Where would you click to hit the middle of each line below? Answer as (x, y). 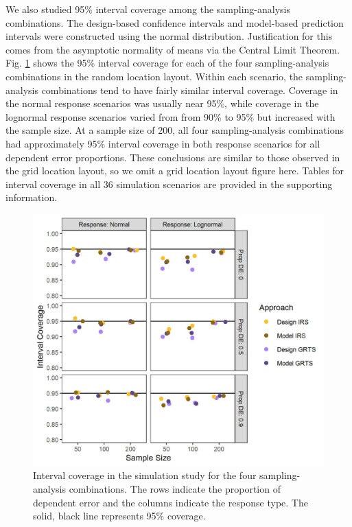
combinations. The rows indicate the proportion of (175, 488)
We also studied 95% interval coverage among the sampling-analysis (148, 9)
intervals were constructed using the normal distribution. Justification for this (169, 36)
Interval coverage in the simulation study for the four (145, 475)
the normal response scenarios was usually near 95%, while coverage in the (162, 103)
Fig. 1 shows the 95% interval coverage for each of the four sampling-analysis (167, 63)
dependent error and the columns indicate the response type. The (171, 502)
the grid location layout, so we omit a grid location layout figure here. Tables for (175, 171)
